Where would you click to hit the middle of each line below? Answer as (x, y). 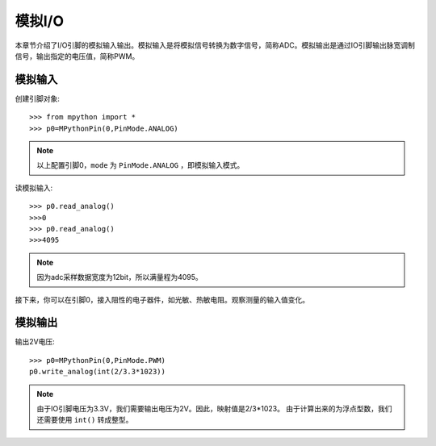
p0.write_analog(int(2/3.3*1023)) (97, 372)
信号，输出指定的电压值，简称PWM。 (77, 56)
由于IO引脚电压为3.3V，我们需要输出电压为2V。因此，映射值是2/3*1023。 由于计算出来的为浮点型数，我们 (214, 408)
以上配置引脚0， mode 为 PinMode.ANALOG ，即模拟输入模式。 (140, 165)
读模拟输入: (34, 188)
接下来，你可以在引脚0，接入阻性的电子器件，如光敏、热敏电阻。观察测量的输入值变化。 (162, 299)
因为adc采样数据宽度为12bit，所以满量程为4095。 (120, 277)
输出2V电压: (35, 342)
